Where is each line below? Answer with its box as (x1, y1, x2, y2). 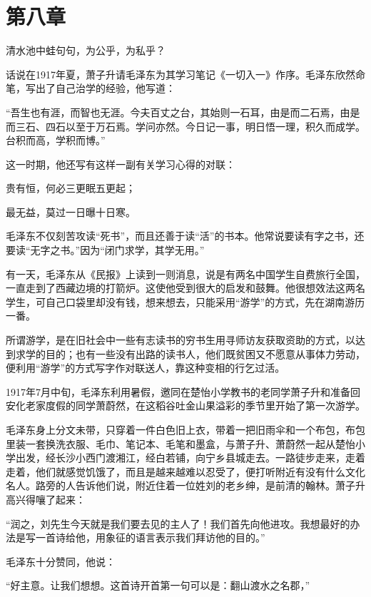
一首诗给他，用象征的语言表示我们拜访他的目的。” (35, 530, 265, 545)
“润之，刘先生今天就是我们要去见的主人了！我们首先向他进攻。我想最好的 (6, 516, 350, 531)
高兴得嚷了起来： (6, 491, 86, 506)
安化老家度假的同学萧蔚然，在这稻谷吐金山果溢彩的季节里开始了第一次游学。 (6, 398, 365, 413)
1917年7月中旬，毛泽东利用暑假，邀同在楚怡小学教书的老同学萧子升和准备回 (6, 384, 360, 399)
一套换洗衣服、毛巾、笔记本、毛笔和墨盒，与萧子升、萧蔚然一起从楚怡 (25, 436, 355, 451)
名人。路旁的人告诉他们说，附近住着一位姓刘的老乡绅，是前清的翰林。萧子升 (6, 478, 365, 493)
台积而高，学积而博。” (6, 133, 106, 148)
